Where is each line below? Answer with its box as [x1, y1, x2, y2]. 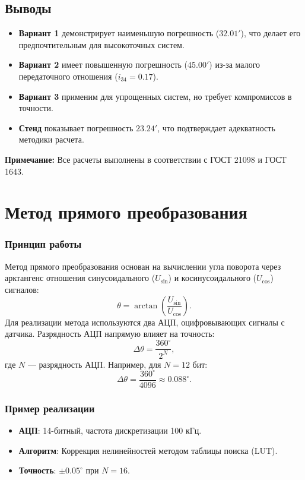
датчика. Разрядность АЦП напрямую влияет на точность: [5, 327, 215, 340]
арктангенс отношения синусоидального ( [5, 271, 155, 284]
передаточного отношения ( [18, 70, 118, 82]
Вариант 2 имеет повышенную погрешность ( [18, 58, 188, 71]
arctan [134, 301, 158, 310]
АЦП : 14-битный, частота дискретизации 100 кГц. [18, 424, 202, 436]
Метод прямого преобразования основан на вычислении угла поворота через [5, 260, 281, 272]
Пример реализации [5, 400, 95, 415]
